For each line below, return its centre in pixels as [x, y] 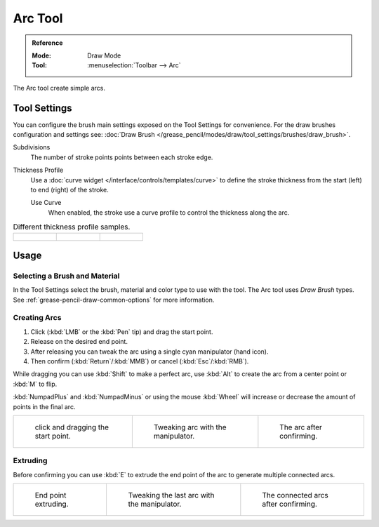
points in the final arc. [44, 406]
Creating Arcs [37, 318]
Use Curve [46, 203]
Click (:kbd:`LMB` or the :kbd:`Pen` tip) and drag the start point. [122, 332]
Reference [47, 43]
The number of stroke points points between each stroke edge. [122, 157]
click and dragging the [72, 427]
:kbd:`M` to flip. [35, 384]
